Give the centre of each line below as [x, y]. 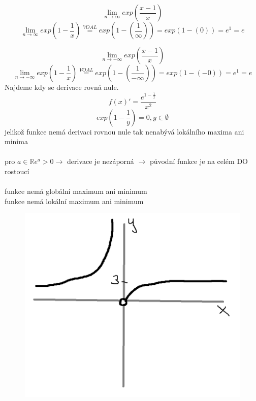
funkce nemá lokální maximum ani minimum [74, 201]
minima [16, 141]
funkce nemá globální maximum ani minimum [76, 191]
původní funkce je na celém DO [199, 161]
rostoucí [17, 171]
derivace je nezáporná [100, 161]
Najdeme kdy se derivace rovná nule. [62, 87]
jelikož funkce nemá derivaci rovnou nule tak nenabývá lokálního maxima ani [124, 131]
